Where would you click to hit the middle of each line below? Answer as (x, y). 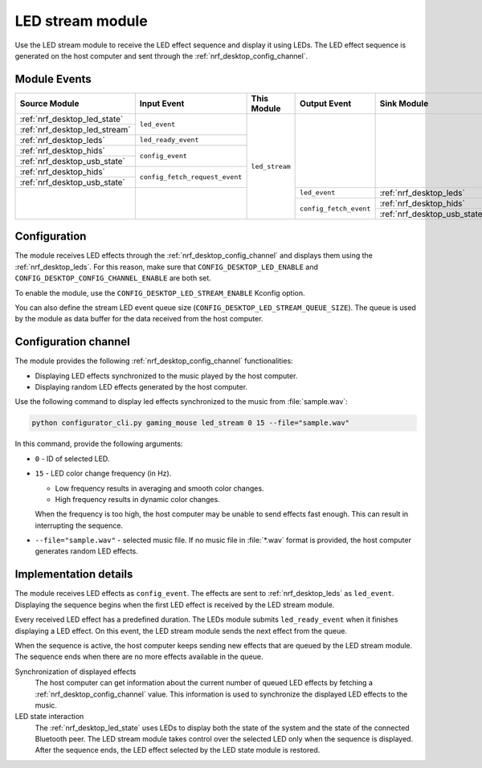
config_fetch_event (335, 208)
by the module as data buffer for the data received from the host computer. (139, 319)
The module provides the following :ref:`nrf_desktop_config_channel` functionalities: (154, 361)
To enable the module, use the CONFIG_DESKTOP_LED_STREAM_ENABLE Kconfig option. (160, 292)
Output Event (326, 103)
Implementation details (74, 574)
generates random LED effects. (86, 551)
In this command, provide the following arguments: (99, 444)
